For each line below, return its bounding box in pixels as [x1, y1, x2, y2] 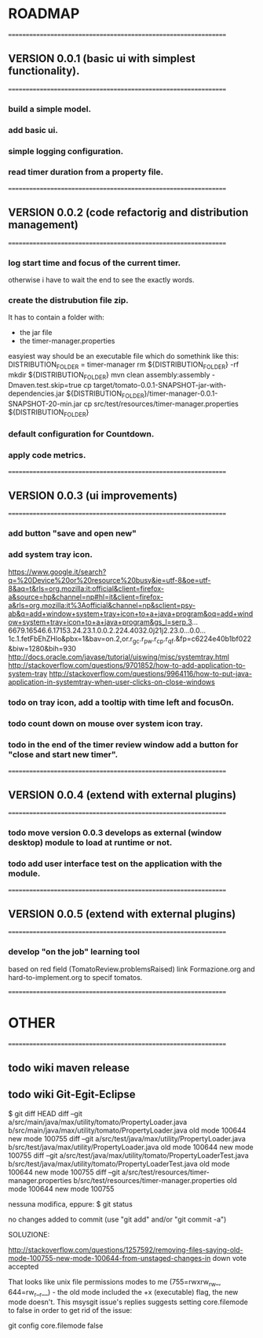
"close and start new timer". [8, 749, 119, 760]
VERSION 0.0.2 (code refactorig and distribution [8, 206, 249, 219]
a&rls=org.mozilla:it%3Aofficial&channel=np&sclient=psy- [8, 600, 196, 610]
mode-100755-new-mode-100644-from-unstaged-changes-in [8, 1253, 211, 1262]
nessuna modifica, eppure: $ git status [8, 1199, 133, 1208]
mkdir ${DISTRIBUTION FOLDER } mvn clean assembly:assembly [8, 370, 210, 381]
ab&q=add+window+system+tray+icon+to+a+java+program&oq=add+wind [8, 609, 254, 618]
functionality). [8, 65, 80, 78]
